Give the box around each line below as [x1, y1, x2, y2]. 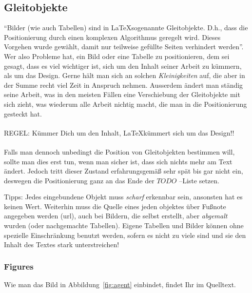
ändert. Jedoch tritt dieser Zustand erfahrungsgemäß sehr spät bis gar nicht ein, [4, 166, 243, 176]
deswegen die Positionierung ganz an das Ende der [4, 175, 155, 185]
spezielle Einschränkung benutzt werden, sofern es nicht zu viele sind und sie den [4, 230, 246, 240]
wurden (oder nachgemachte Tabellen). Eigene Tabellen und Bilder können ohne [4, 220, 244, 231]
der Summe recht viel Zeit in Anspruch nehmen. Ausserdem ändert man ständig [4, 79, 243, 90]
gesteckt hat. [4, 108, 42, 118]
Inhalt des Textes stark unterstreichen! [4, 239, 119, 250]
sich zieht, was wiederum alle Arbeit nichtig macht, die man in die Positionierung [4, 98, 247, 109]
